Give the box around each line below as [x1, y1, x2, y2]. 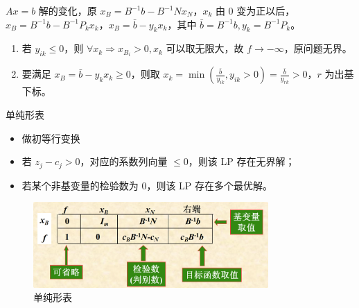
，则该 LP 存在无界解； [188, 154, 295, 169]
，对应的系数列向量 [80, 154, 168, 169]
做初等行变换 [21, 130, 80, 145]
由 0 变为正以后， [215, 3, 295, 17]
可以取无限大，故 [166, 41, 244, 55]
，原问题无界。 [283, 41, 352, 55]
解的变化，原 [38, 3, 97, 17]
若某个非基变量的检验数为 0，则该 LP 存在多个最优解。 [21, 178, 273, 192]
